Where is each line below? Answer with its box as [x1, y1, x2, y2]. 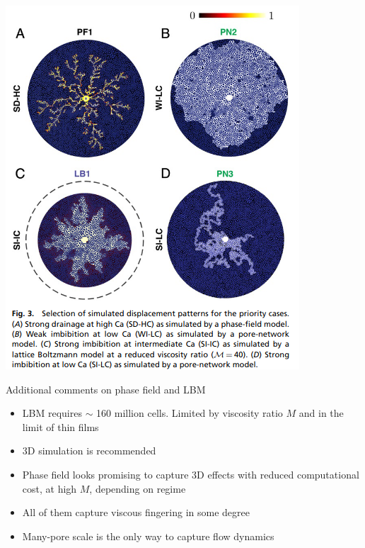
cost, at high [22, 481, 77, 496]
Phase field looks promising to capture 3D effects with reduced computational [22, 466, 359, 481]
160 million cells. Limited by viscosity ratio [96, 406, 283, 420]
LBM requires [22, 406, 82, 420]
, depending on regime [89, 481, 186, 496]
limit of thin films [22, 419, 99, 434]
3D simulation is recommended [22, 443, 156, 458]
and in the [299, 406, 344, 420]
